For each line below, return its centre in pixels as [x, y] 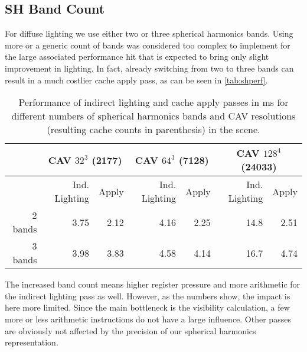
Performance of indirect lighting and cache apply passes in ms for [153, 102]
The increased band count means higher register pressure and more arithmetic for [153, 284]
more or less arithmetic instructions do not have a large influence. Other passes [148, 319]
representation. [32, 342]
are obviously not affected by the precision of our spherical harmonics [130, 330]
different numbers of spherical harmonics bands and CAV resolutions [153, 116]
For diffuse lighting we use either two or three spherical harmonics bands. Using [149, 33]
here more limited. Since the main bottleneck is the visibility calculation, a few [147, 307]
